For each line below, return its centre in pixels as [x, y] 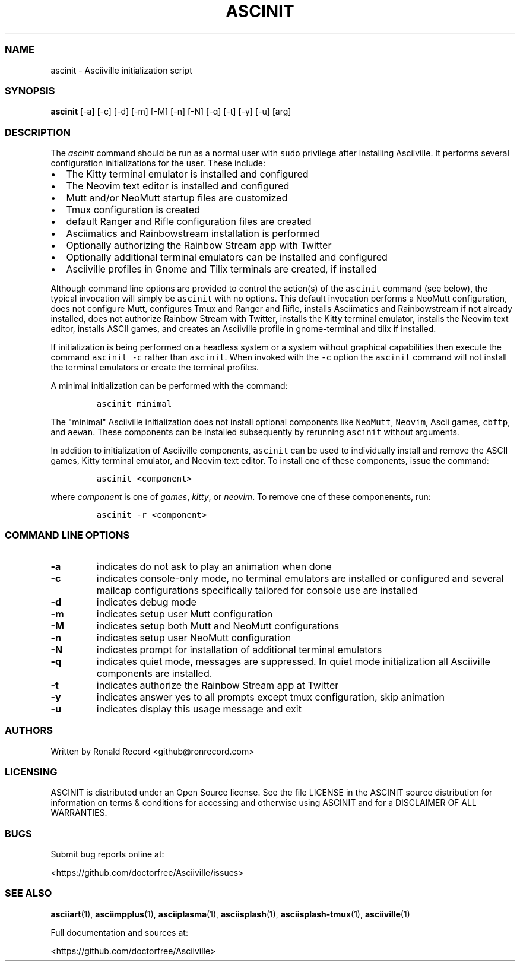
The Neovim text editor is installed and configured [178, 186]
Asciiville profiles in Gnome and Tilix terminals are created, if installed [221, 269]
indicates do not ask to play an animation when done [214, 566]
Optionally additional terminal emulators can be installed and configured [227, 257]
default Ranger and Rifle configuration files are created [189, 221]
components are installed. [154, 673]
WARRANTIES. [79, 813]
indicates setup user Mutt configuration [185, 614]
